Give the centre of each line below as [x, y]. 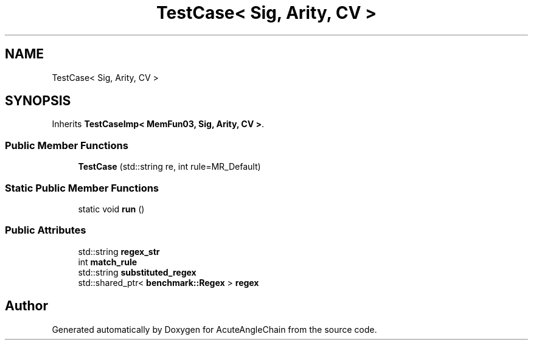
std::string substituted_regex [137, 272]
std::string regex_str [119, 251]
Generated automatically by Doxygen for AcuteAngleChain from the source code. [214, 329]
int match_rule [108, 262]
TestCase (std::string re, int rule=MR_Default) [169, 167]
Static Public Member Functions [82, 188]
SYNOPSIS [38, 101]
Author [26, 306]
